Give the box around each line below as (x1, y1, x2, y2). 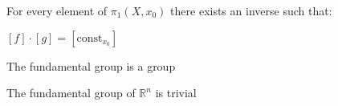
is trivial (155, 84, 197, 101)
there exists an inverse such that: (170, 2, 332, 18)
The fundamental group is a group (6, 57, 176, 74)
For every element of (6, 2, 108, 18)
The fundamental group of (6, 84, 136, 101)
